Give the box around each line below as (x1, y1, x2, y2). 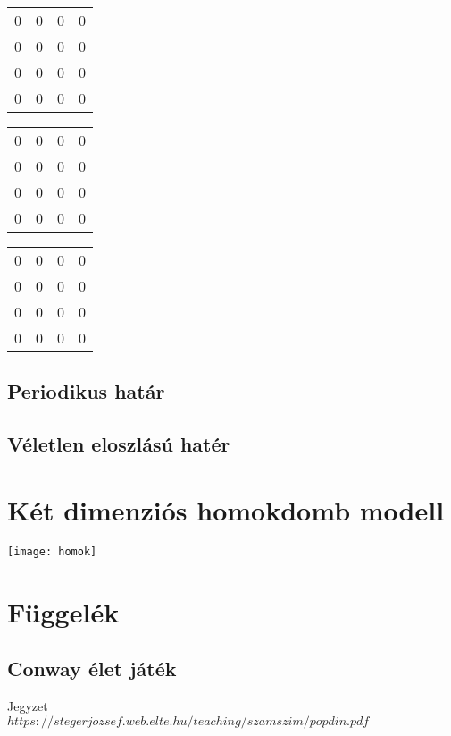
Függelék (7, 593, 120, 630)
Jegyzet (7, 696, 48, 715)
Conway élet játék (7, 655, 177, 682)
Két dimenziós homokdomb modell (7, 491, 445, 528)
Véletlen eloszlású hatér (7, 430, 230, 458)
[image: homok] (7, 545, 97, 558)
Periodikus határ (7, 377, 165, 405)
